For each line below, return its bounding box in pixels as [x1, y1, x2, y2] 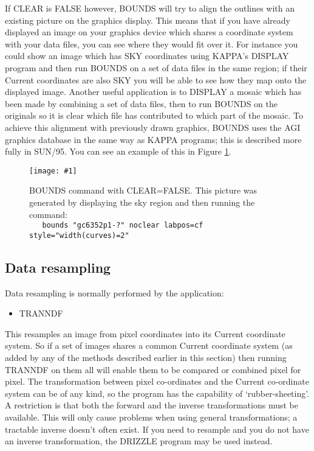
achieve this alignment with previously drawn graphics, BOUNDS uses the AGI [5, 121, 301, 133]
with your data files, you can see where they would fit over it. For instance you [5, 37, 298, 50]
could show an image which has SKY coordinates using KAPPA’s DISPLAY [5, 49, 289, 62]
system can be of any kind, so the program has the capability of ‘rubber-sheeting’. [5, 386, 310, 399]
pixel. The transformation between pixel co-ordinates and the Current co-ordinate [5, 375, 309, 388]
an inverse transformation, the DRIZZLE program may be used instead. [5, 435, 273, 447]
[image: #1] [29, 166, 77, 175]
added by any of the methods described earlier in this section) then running [5, 351, 287, 364]
